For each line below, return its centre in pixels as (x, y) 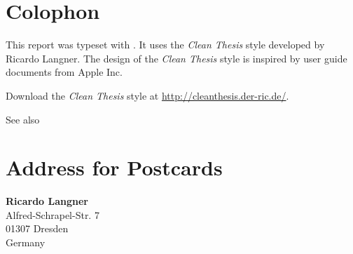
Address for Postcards (114, 167)
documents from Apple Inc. (64, 72)
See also (23, 119)
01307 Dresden (37, 228)
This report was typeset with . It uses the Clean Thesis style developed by (165, 45)
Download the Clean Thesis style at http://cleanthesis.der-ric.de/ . (147, 95)
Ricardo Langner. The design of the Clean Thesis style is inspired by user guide (176, 58)
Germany (26, 242)
